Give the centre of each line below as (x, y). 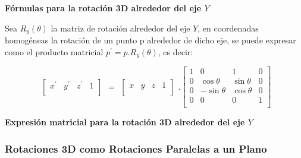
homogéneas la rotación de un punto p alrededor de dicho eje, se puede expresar (150, 40)
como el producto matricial (54, 51)
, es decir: (175, 51)
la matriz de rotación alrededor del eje (120, 28)
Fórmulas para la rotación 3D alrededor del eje (103, 8)
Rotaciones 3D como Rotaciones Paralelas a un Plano (136, 148)
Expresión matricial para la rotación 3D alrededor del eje (125, 122)
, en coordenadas (228, 28)
